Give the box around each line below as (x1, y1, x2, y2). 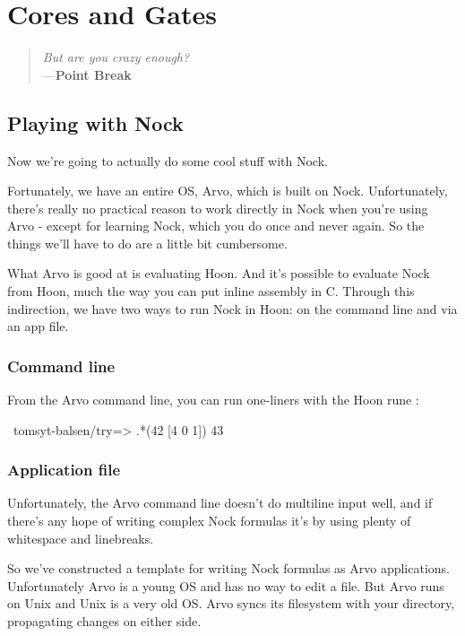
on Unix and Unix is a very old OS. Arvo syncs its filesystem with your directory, (7, 594, 455, 613)
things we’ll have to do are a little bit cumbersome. (7, 233, 288, 252)
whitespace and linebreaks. (7, 528, 154, 547)
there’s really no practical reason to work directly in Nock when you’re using (7, 198, 428, 217)
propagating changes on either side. (7, 612, 202, 631)
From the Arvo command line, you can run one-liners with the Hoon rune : (7, 390, 419, 409)
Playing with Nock (7, 109, 184, 136)
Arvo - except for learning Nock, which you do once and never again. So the (7, 216, 425, 235)
